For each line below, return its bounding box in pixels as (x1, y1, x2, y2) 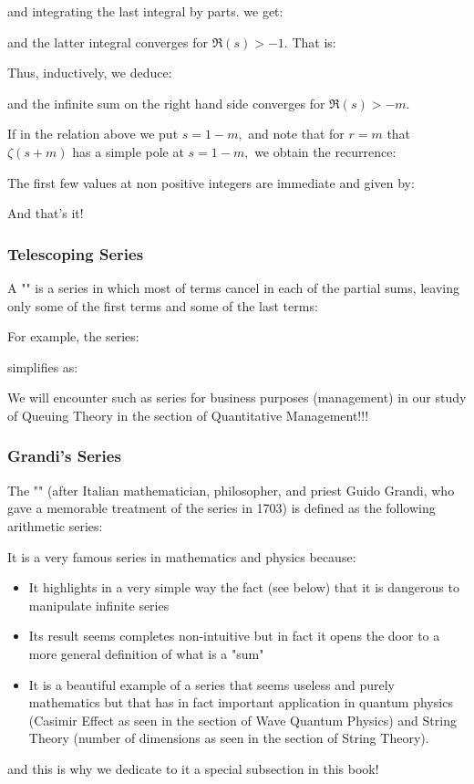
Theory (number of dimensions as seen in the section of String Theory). (28, 728, 429, 747)
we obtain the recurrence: (254, 141, 397, 161)
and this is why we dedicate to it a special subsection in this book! (7, 758, 379, 778)
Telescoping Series (7, 242, 144, 265)
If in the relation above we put (7, 124, 179, 143)
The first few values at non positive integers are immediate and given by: (7, 172, 415, 192)
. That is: (283, 32, 336, 51)
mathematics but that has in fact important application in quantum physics (28, 693, 453, 712)
